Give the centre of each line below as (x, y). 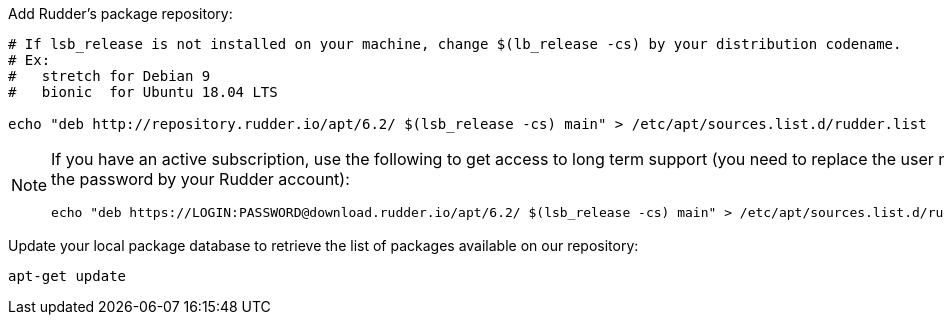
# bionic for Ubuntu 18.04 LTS (143, 92)
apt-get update (67, 276)
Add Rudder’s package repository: (120, 13)
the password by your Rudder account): (200, 179)
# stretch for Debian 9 (109, 76)
